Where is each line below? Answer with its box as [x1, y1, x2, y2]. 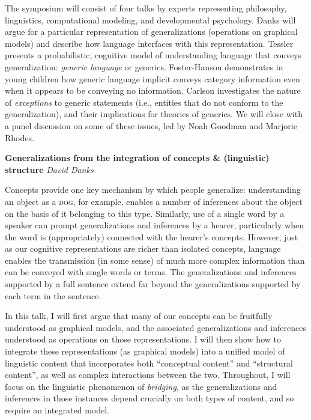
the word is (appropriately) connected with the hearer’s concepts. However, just [5, 230, 298, 243]
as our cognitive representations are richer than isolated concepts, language [5, 242, 281, 255]
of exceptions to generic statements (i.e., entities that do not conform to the [5, 96, 283, 108]
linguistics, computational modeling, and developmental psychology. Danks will [5, 13, 296, 26]
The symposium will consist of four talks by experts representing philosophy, [5, 2, 287, 14]
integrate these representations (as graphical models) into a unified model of [5, 345, 285, 358]
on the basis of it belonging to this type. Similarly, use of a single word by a [5, 207, 285, 219]
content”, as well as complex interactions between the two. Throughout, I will [5, 368, 291, 381]
